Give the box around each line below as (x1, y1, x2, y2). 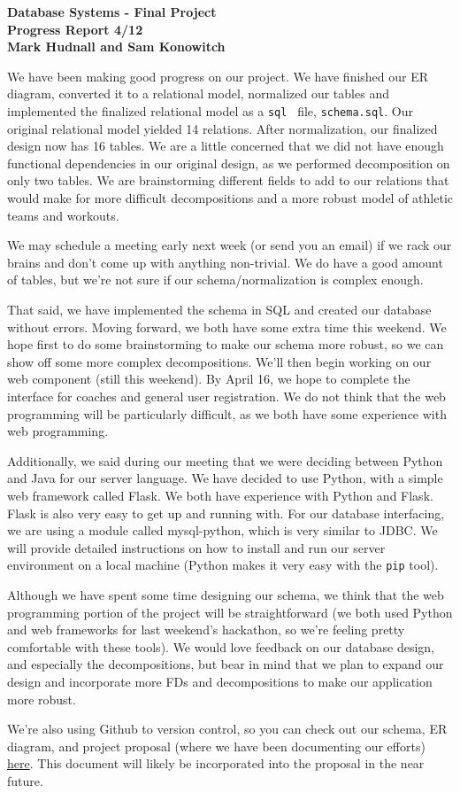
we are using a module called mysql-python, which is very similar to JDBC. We (7, 521, 438, 540)
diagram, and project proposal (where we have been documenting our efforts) (7, 736, 425, 755)
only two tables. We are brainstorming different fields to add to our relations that (7, 171, 449, 190)
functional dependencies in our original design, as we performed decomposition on (7, 153, 450, 172)
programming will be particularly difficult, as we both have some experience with (7, 404, 447, 423)
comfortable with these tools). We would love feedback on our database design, (7, 637, 434, 656)
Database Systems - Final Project (7, 3, 217, 20)
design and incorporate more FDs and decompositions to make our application (7, 672, 433, 690)
